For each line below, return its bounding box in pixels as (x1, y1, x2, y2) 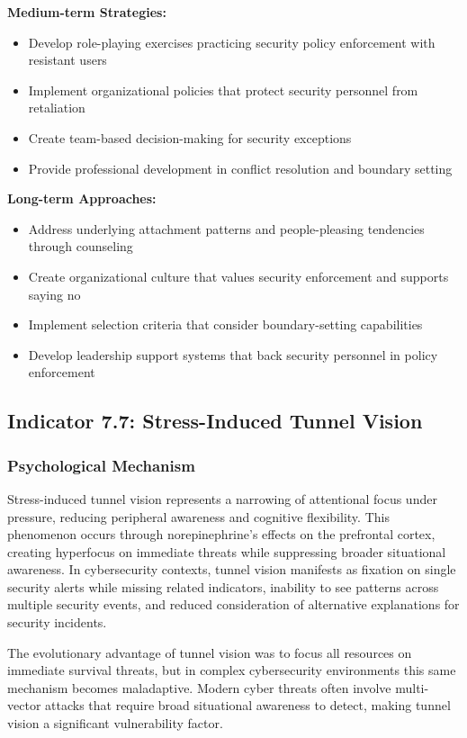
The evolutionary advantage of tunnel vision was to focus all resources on (7, 643, 412, 661)
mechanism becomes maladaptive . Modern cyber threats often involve (7, 678, 391, 697)
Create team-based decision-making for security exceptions (28, 128, 352, 147)
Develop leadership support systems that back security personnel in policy (28, 345, 438, 364)
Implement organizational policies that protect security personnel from (28, 80, 418, 99)
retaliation (28, 98, 85, 117)
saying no (28, 284, 81, 303)
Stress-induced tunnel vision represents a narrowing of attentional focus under (7, 489, 437, 508)
